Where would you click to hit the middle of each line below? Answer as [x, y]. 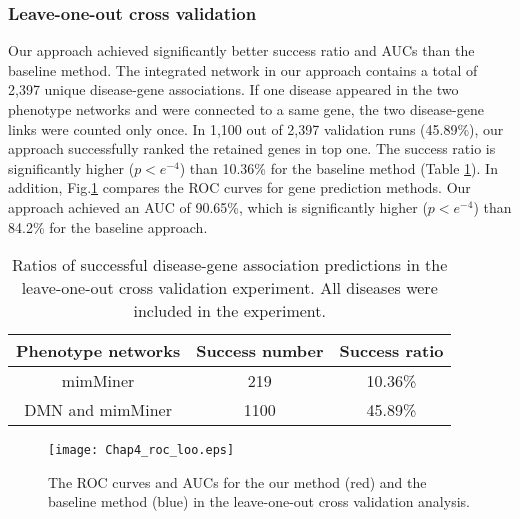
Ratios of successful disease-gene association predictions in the [230, 265]
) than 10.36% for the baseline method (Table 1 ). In [338, 167]
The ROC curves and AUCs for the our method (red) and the [237, 481]
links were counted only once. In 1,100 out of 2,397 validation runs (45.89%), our [256, 128]
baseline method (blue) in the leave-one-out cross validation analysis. [259, 501]
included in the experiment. [229, 311]
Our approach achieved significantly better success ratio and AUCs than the [241, 50]
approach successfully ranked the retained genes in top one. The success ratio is [252, 148]
